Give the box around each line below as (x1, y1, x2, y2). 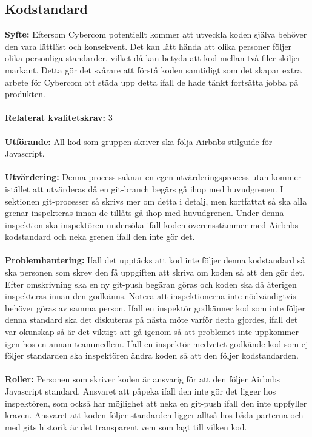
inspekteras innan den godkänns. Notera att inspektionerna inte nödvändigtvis (5, 290, 296, 302)
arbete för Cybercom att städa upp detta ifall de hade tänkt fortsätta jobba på (5, 75, 299, 88)
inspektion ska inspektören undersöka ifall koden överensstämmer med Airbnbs (5, 218, 299, 231)
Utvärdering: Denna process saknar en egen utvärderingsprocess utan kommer (5, 171, 302, 183)
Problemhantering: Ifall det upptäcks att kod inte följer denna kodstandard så (5, 254, 305, 266)
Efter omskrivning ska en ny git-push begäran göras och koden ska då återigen (5, 277, 297, 290)
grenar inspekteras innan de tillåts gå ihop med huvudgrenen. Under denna (5, 206, 284, 219)
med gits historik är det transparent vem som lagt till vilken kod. (5, 420, 247, 433)
